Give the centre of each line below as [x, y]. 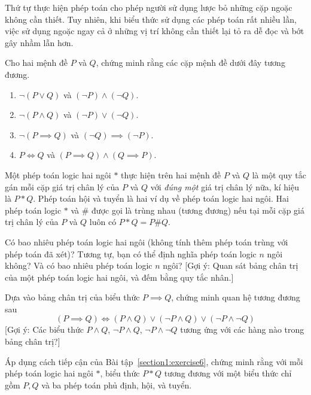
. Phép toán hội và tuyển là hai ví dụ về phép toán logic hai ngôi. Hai [161, 198]
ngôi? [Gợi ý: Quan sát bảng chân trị [231, 265]
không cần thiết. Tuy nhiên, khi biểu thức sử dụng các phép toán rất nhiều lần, [151, 19]
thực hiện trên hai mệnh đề [171, 174]
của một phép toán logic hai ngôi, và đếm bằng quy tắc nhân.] [119, 277]
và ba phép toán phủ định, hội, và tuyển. [117, 385]
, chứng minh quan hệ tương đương [236, 297]
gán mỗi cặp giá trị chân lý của [62, 186]
